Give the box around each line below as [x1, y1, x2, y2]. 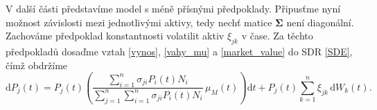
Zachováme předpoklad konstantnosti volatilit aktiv [6, 28, 225, 43]
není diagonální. [286, 15, 354, 29]
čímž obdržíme [6, 57, 68, 72]
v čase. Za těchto [241, 28, 313, 43]
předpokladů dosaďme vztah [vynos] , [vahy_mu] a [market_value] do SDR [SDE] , [6, 44, 353, 58]
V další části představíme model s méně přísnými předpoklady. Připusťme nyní [6, 1, 341, 15]
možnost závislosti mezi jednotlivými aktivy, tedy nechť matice [6, 15, 272, 29]
